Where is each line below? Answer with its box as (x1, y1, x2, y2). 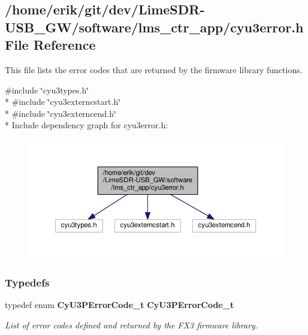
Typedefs (5, 275, 50, 290)
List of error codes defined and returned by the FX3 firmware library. (5, 318, 258, 331)
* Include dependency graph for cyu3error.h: (5, 119, 168, 131)
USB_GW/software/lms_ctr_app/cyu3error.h (5, 17, 304, 36)
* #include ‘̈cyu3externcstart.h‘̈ (5, 95, 121, 108)
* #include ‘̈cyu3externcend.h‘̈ (5, 107, 116, 119)
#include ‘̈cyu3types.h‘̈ (5, 83, 89, 96)
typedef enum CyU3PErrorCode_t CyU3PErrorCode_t (5, 298, 234, 311)
